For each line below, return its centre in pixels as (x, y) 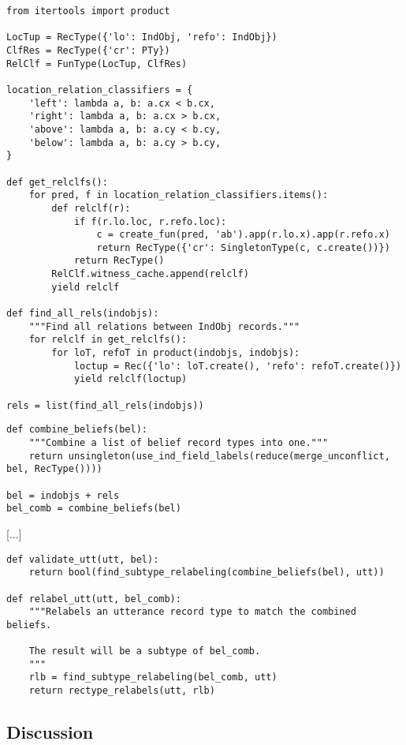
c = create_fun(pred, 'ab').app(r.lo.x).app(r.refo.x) (243, 235)
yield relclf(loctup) (130, 379)
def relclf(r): (91, 208)
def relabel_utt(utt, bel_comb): (94, 599)
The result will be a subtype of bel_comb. (145, 651)
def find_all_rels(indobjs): (83, 314)
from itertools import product (88, 11)
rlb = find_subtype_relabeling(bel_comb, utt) (153, 678)
